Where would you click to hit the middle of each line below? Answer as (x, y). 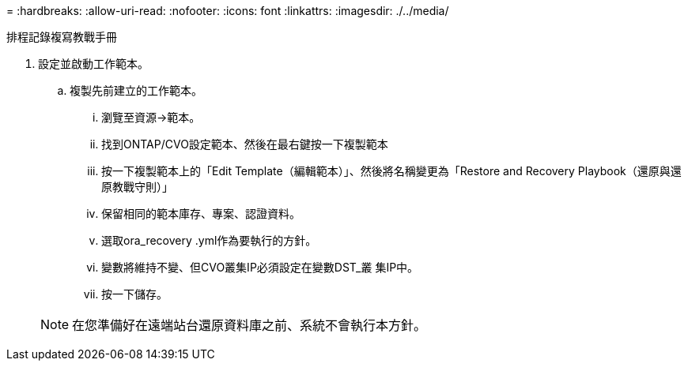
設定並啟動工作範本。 (93, 64)
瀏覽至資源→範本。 (151, 117)
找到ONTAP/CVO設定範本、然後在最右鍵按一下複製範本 (245, 144)
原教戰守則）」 (137, 187)
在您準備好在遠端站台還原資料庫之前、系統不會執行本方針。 (249, 325)
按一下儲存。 (134, 294)
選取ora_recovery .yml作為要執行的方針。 (209, 240)
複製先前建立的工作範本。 (136, 90)
